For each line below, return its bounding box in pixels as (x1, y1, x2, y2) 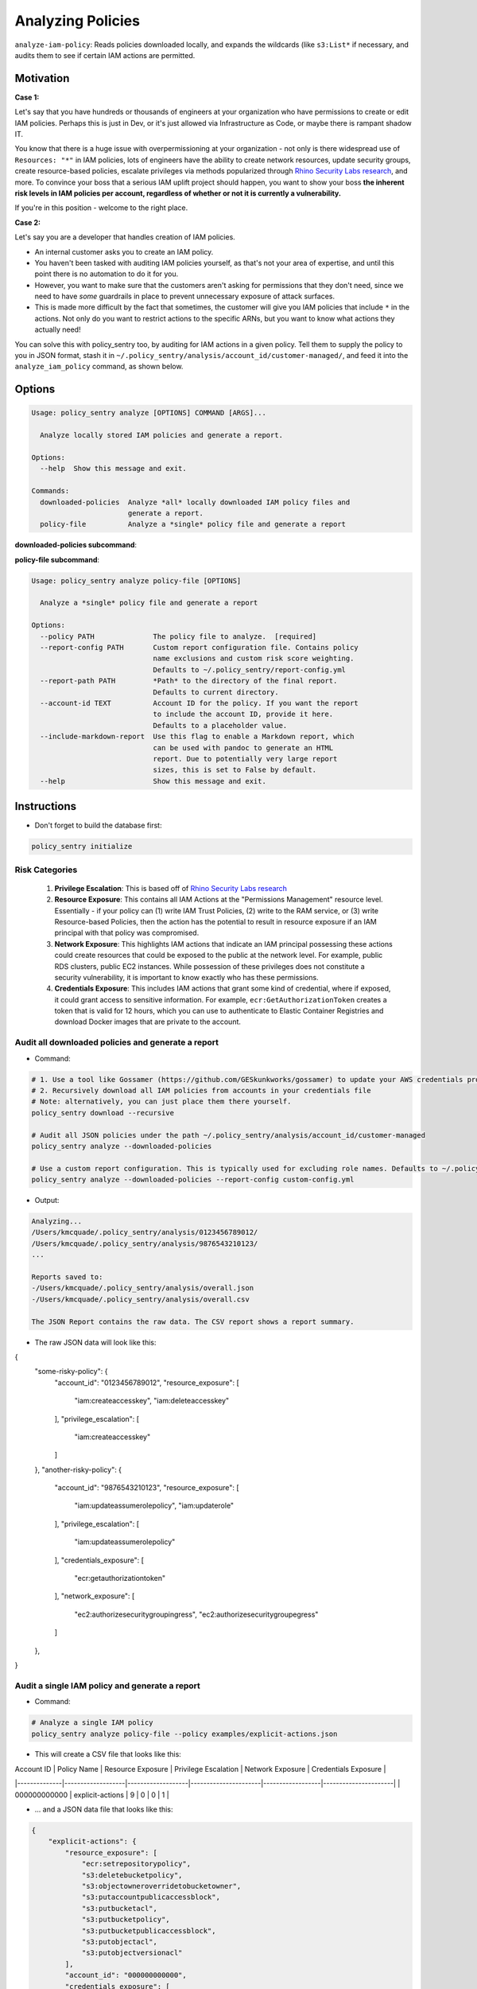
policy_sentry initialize (31, 842, 133, 851)
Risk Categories (14, 864, 78, 875)
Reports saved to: (31, 1273, 103, 1282)
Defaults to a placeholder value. (153, 721, 288, 730)
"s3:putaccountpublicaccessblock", (81, 1893, 220, 1901)
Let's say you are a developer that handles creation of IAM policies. (14, 232, 236, 242)
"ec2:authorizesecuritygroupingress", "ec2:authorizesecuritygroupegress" (74, 1609, 319, 1619)
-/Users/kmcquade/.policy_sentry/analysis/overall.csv (31, 1294, 250, 1304)
